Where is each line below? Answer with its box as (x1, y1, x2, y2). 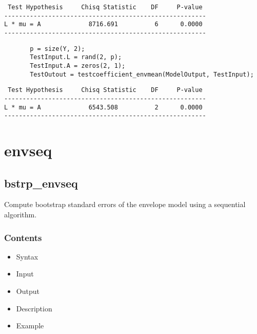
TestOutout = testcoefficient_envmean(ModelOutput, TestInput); (30, 70, 254, 78)
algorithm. (4, 209, 37, 220)
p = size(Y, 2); (30, 45, 85, 52)
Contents (4, 231, 42, 244)
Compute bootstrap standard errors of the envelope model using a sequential (4, 199, 246, 210)
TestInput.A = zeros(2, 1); (30, 62, 126, 69)
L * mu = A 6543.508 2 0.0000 (4, 103, 203, 111)
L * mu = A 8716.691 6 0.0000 (4, 21, 203, 28)
